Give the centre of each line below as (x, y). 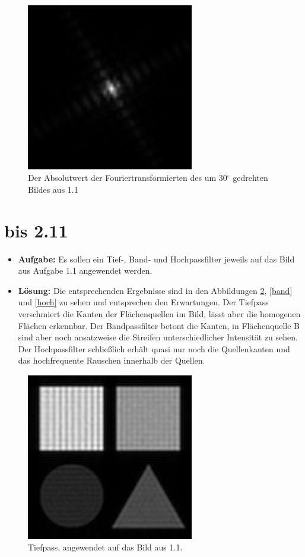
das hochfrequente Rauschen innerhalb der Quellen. (112, 360)
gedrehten (250, 178)
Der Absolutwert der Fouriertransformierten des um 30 (128, 178)
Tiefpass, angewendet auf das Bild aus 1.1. (105, 547)
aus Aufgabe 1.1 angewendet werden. (85, 270)
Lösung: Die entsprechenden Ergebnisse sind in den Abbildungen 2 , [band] (155, 290)
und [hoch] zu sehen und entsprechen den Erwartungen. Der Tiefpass (143, 302)
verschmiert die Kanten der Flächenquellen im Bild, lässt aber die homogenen (159, 314)
